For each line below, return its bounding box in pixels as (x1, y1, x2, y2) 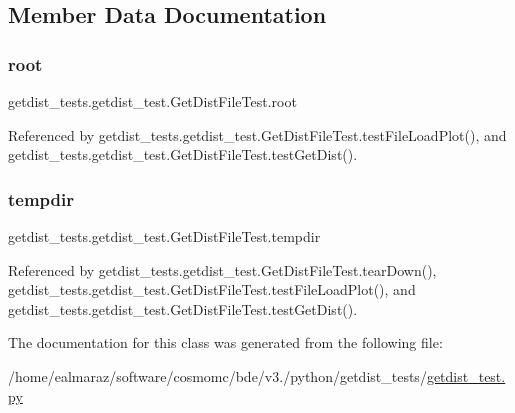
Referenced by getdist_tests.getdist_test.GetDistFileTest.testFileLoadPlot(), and (8, 124, 507, 145)
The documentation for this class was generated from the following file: (8, 332, 443, 353)
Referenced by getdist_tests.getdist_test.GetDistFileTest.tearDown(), (8, 259, 437, 280)
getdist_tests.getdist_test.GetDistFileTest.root (8, 91, 297, 111)
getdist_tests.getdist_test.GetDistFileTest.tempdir (8, 226, 321, 246)
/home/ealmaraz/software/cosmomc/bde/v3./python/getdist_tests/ (8, 365, 427, 386)
